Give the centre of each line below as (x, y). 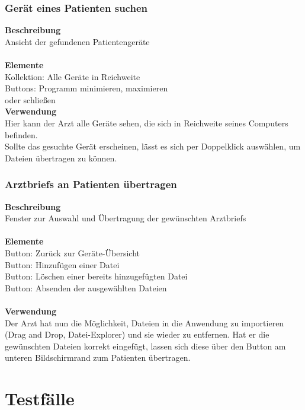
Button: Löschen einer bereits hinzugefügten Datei (96, 276)
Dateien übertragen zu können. (61, 158)
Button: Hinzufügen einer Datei (62, 264)
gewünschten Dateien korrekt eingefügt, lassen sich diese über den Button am (145, 346)
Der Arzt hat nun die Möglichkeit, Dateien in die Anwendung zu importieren (145, 322)
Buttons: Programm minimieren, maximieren (86, 88)
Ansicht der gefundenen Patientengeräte (77, 41)
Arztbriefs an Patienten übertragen (91, 184)
